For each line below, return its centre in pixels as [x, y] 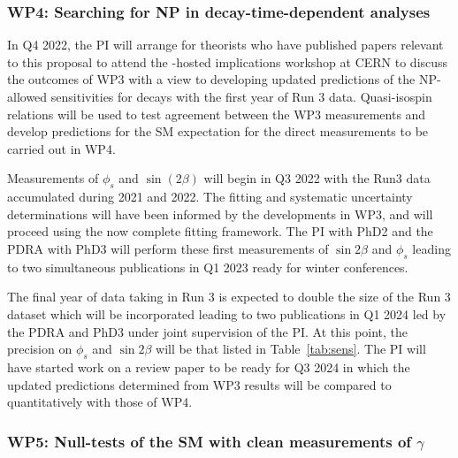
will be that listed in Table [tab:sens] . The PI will [291, 349]
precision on [40, 349]
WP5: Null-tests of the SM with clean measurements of [210, 441]
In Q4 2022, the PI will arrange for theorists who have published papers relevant [225, 45]
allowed [27, 96]
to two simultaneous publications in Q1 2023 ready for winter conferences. [208, 267]
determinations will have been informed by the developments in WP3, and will [220, 214]
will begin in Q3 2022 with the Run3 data [317, 178]
